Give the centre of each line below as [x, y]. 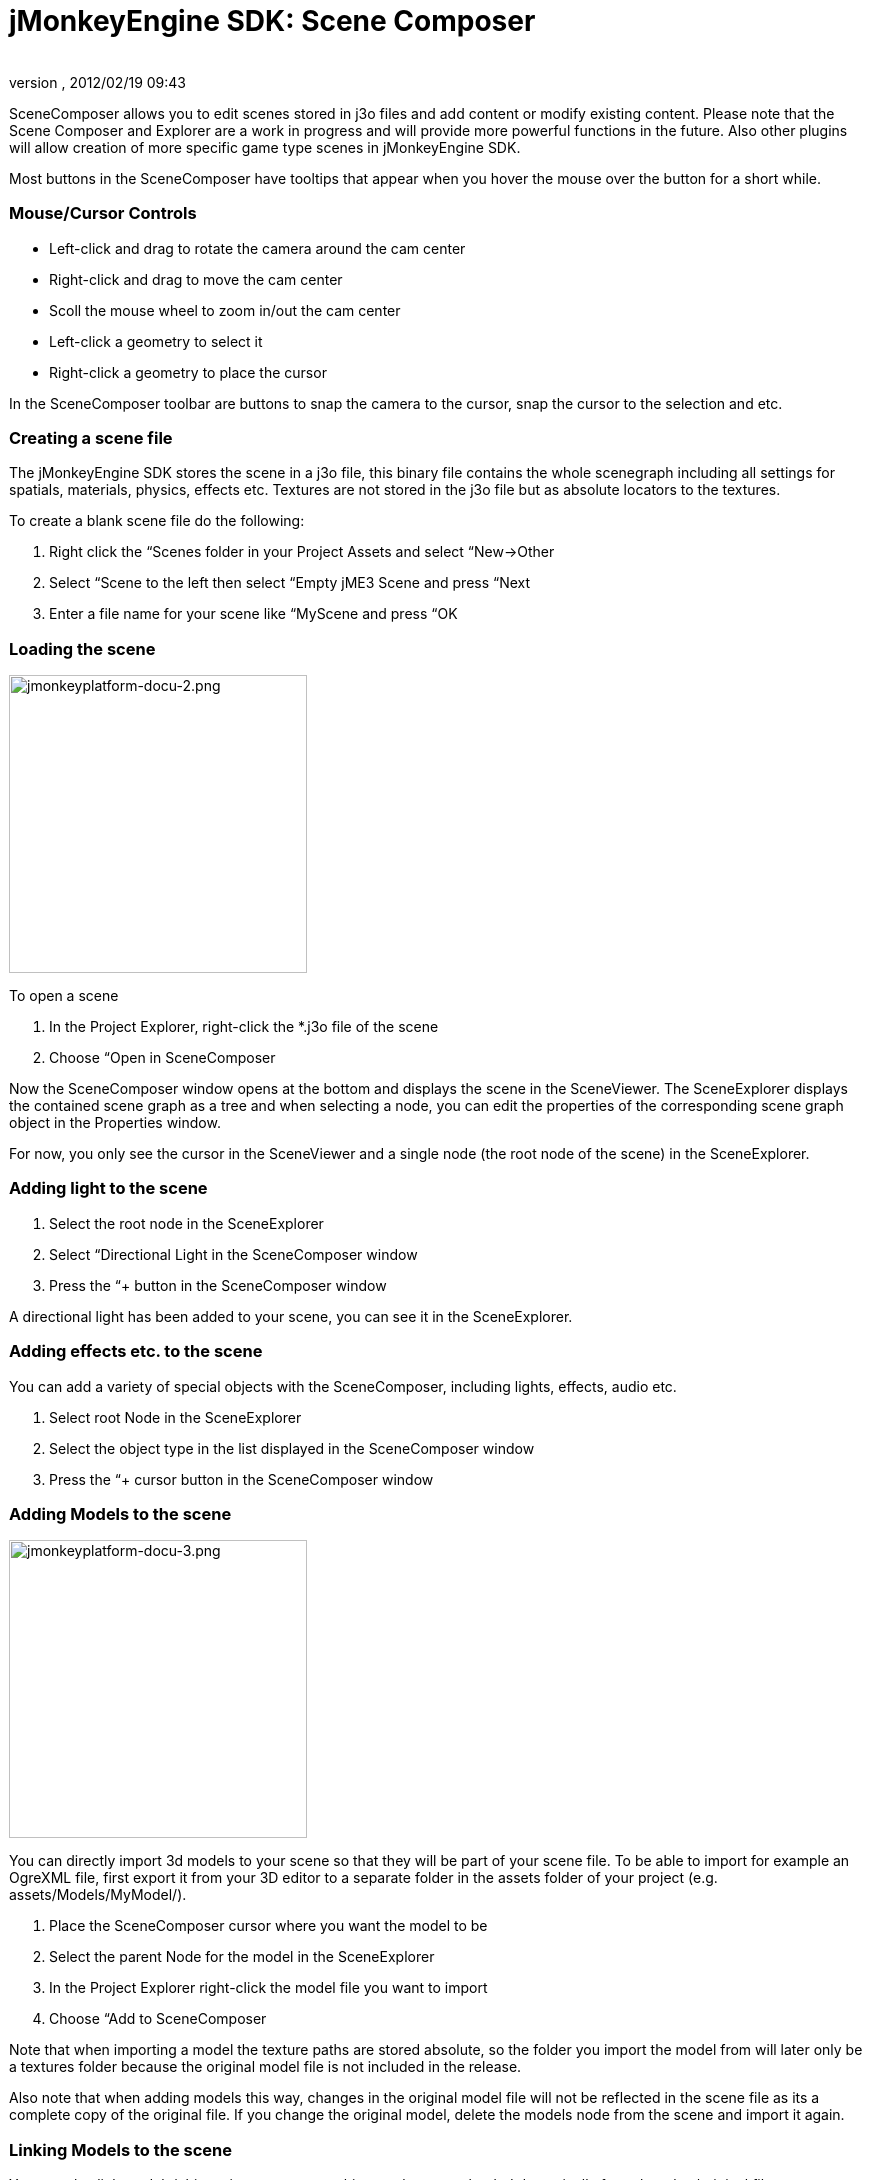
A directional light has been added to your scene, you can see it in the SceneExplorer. [291, 1316]
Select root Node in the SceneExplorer [175, 1417]
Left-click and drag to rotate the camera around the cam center [257, 248]
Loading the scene [82, 648]
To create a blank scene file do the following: [157, 521]
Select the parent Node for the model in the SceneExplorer [242, 1957]
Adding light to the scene [108, 1188]
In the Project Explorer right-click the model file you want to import [268, 1988]
